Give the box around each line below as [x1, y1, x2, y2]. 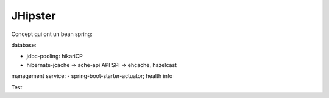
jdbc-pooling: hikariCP [26, 52, 83, 60]
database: [11, 41, 37, 49]
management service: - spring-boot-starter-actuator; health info [11, 72, 173, 80]
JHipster [11, 9, 56, 23]
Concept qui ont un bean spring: [11, 30, 93, 38]
